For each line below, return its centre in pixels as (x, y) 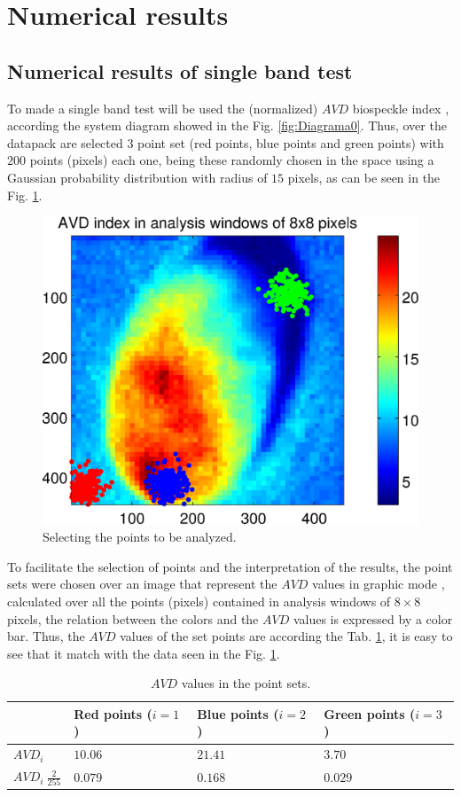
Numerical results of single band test (180, 70)
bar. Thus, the (46, 636)
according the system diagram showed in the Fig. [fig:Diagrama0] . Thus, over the (227, 125)
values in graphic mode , (379, 584)
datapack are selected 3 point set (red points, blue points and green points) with (226, 142)
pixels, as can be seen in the (364, 177)
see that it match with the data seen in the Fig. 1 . (144, 653)
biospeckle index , (401, 108)
